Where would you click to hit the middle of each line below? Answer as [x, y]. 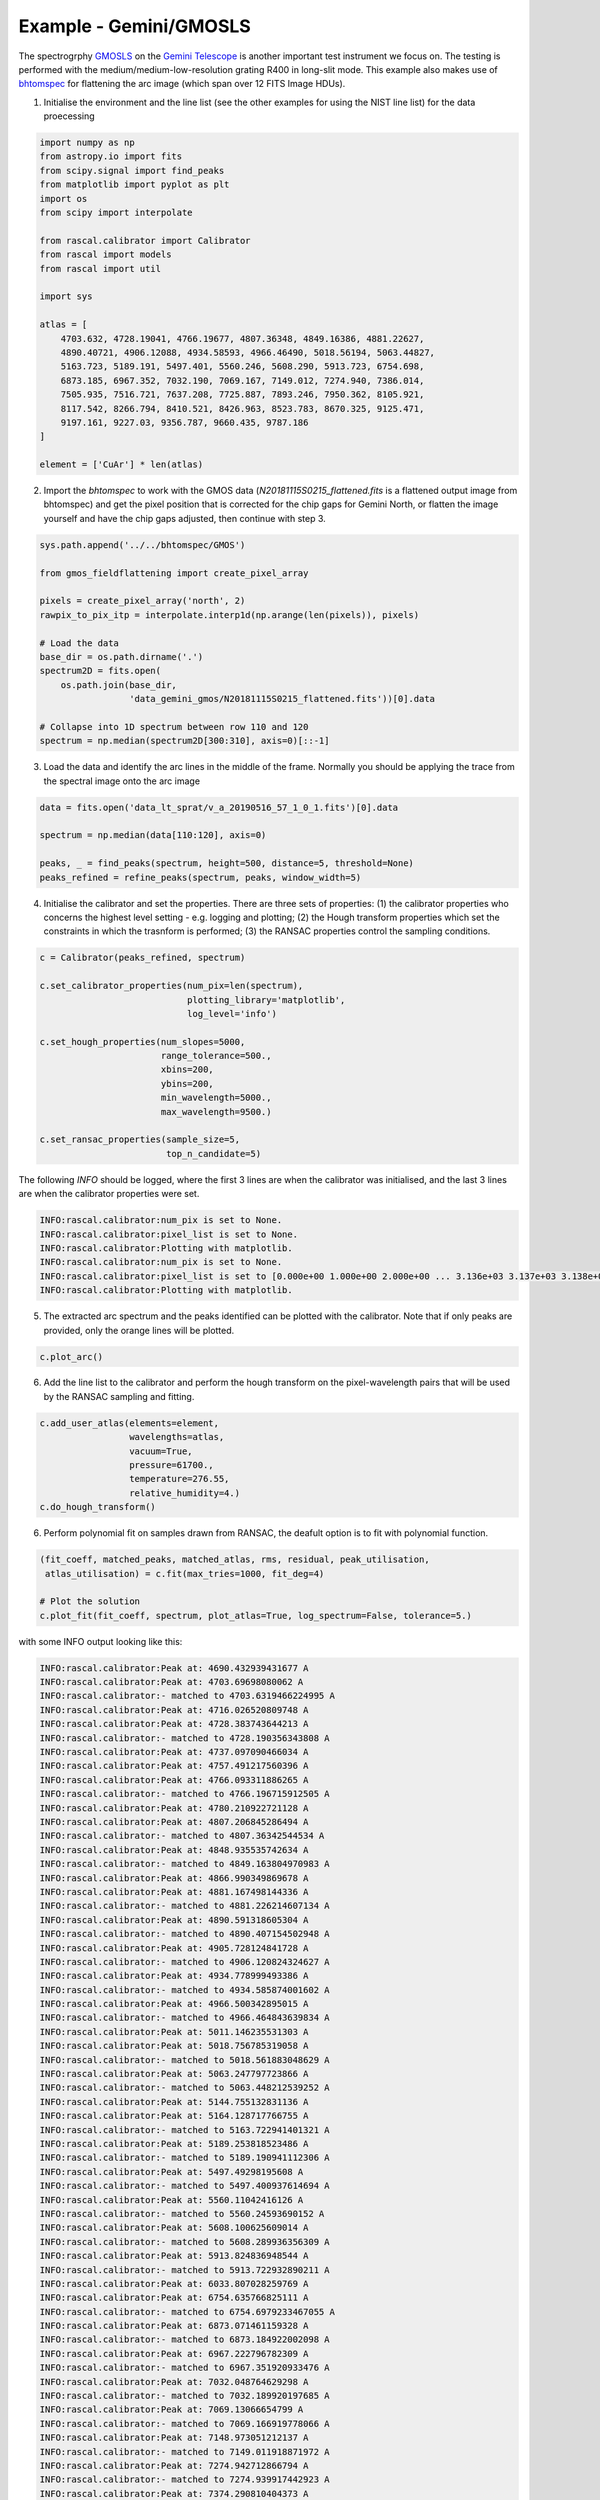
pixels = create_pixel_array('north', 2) [142, 601]
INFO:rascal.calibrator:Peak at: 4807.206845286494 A [174, 1821]
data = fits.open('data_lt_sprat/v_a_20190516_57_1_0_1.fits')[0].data [219, 807]
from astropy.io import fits [111, 156]
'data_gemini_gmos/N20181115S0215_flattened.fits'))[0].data [281, 699]
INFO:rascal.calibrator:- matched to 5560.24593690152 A [182, 2213]
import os [63, 198]
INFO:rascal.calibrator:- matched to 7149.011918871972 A [184, 2451]
